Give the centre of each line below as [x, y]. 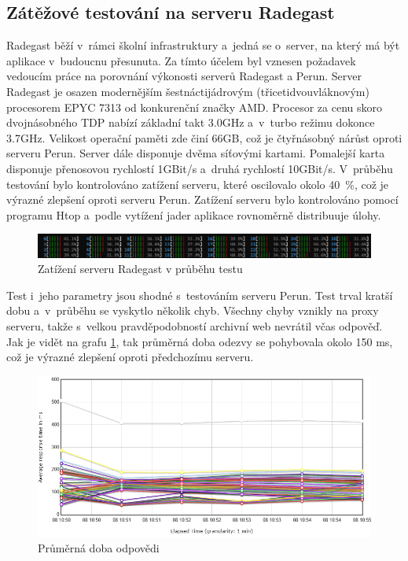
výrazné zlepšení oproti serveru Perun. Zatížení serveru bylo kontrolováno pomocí [202, 199]
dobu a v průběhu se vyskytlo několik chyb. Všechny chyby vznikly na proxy [193, 310]
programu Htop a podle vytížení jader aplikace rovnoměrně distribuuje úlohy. [194, 214]
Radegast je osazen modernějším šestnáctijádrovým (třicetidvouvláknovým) [188, 91]
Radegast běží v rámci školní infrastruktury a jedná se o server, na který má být [203, 45]
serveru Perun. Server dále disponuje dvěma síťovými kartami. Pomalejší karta [196, 153]
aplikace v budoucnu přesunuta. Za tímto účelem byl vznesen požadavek [181, 60]
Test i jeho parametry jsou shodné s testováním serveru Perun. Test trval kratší [200, 295]
